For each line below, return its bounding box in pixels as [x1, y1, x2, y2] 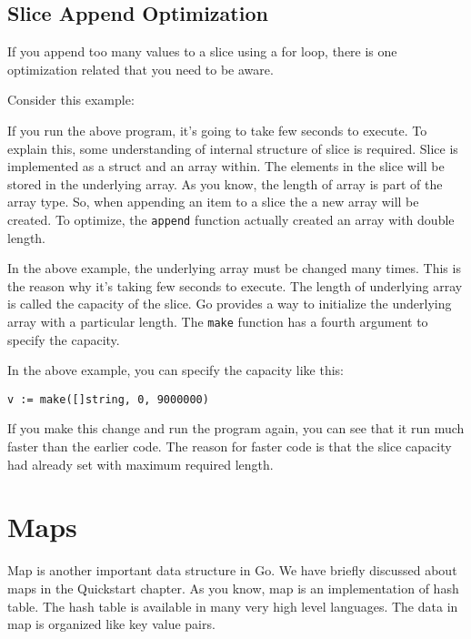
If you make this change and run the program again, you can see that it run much [7, 419, 465, 438]
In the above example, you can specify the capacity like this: [7, 360, 344, 380]
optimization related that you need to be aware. [7, 59, 274, 78]
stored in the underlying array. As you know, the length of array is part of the [7, 174, 443, 193]
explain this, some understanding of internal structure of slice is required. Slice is [7, 138, 458, 157]
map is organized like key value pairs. [7, 614, 215, 634]
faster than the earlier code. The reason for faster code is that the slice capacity [7, 437, 452, 456]
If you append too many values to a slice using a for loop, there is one [7, 42, 397, 61]
